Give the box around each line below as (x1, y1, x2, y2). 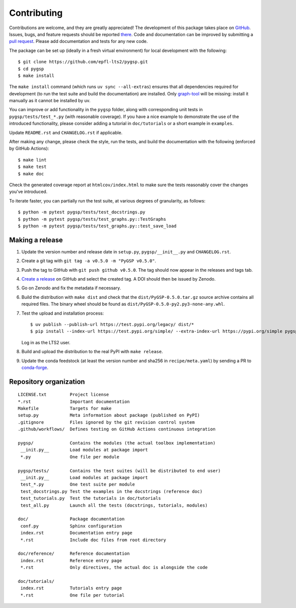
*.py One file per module (20, 454, 119, 459)
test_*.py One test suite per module (20, 482, 135, 487)
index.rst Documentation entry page (20, 530, 133, 536)
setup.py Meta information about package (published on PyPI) (18, 412, 200, 418)
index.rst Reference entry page (20, 558, 122, 563)
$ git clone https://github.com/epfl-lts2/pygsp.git (18, 59, 148, 65)
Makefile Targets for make (18, 405, 112, 411)
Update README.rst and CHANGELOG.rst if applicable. (9, 129, 123, 135)
